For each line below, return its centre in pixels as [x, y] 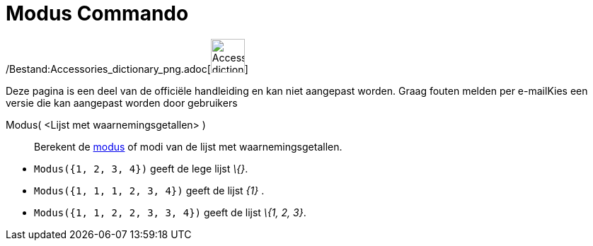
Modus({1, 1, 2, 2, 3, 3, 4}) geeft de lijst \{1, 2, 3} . [170, 212]
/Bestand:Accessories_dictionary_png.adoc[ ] [127, 69]
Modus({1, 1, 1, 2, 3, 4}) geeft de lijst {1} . [149, 190]
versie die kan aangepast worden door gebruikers [122, 102]
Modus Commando [97, 13]
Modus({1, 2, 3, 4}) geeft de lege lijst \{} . [141, 168]
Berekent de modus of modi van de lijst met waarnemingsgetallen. [188, 146]
